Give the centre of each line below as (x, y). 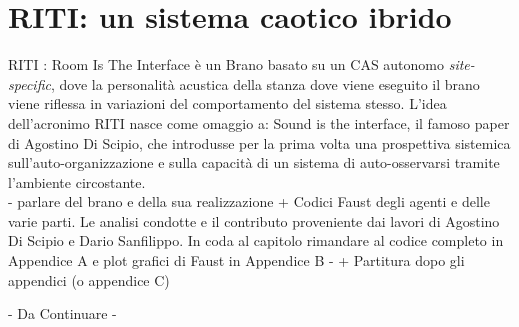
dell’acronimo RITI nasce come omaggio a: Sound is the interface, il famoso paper (259, 122)
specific (29, 83)
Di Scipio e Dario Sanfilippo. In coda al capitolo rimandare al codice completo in (256, 240)
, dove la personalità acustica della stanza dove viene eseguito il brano (265, 83)
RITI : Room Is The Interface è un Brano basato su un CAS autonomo (226, 64)
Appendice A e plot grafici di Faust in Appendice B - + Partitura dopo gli (236, 260)
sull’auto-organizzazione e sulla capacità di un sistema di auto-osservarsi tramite (254, 162)
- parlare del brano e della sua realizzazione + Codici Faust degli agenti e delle (249, 201)
